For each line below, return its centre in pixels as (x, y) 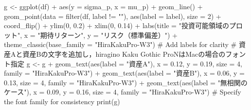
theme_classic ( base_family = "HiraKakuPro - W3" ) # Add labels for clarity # (120, 44)
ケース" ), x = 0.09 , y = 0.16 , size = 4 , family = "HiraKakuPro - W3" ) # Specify (123, 92)
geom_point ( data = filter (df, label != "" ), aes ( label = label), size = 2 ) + (113, 16)
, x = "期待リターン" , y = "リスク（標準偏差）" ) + (99, 35)
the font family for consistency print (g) (62, 101)
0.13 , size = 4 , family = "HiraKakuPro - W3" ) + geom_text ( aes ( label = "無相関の (126, 82)
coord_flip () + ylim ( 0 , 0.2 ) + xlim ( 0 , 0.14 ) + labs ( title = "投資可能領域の (117, 25)
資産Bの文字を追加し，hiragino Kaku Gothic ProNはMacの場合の (124, 54)
